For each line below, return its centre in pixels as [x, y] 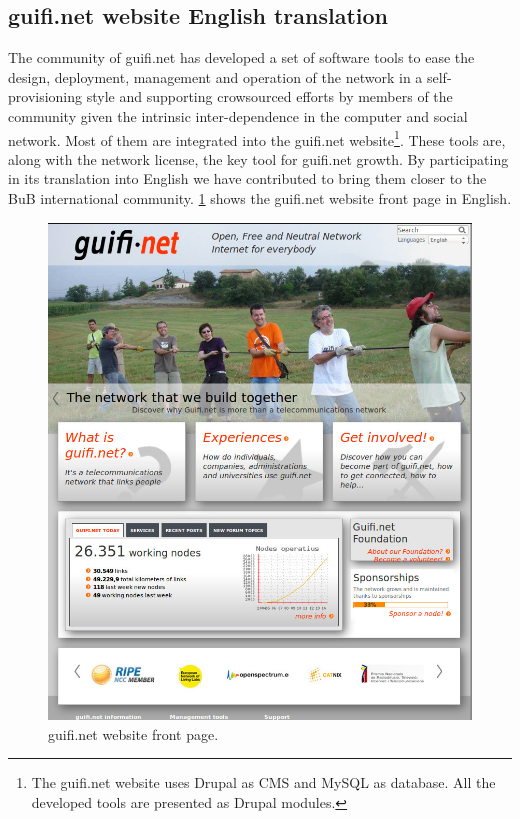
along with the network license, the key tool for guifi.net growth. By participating [258, 158]
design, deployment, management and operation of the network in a [215, 76]
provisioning [45, 96]
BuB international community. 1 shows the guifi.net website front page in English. [260, 198]
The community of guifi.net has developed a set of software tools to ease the [241, 57]
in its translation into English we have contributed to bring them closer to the [247, 178]
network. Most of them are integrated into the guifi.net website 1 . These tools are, [257, 138]
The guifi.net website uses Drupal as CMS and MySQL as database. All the [263, 782]
